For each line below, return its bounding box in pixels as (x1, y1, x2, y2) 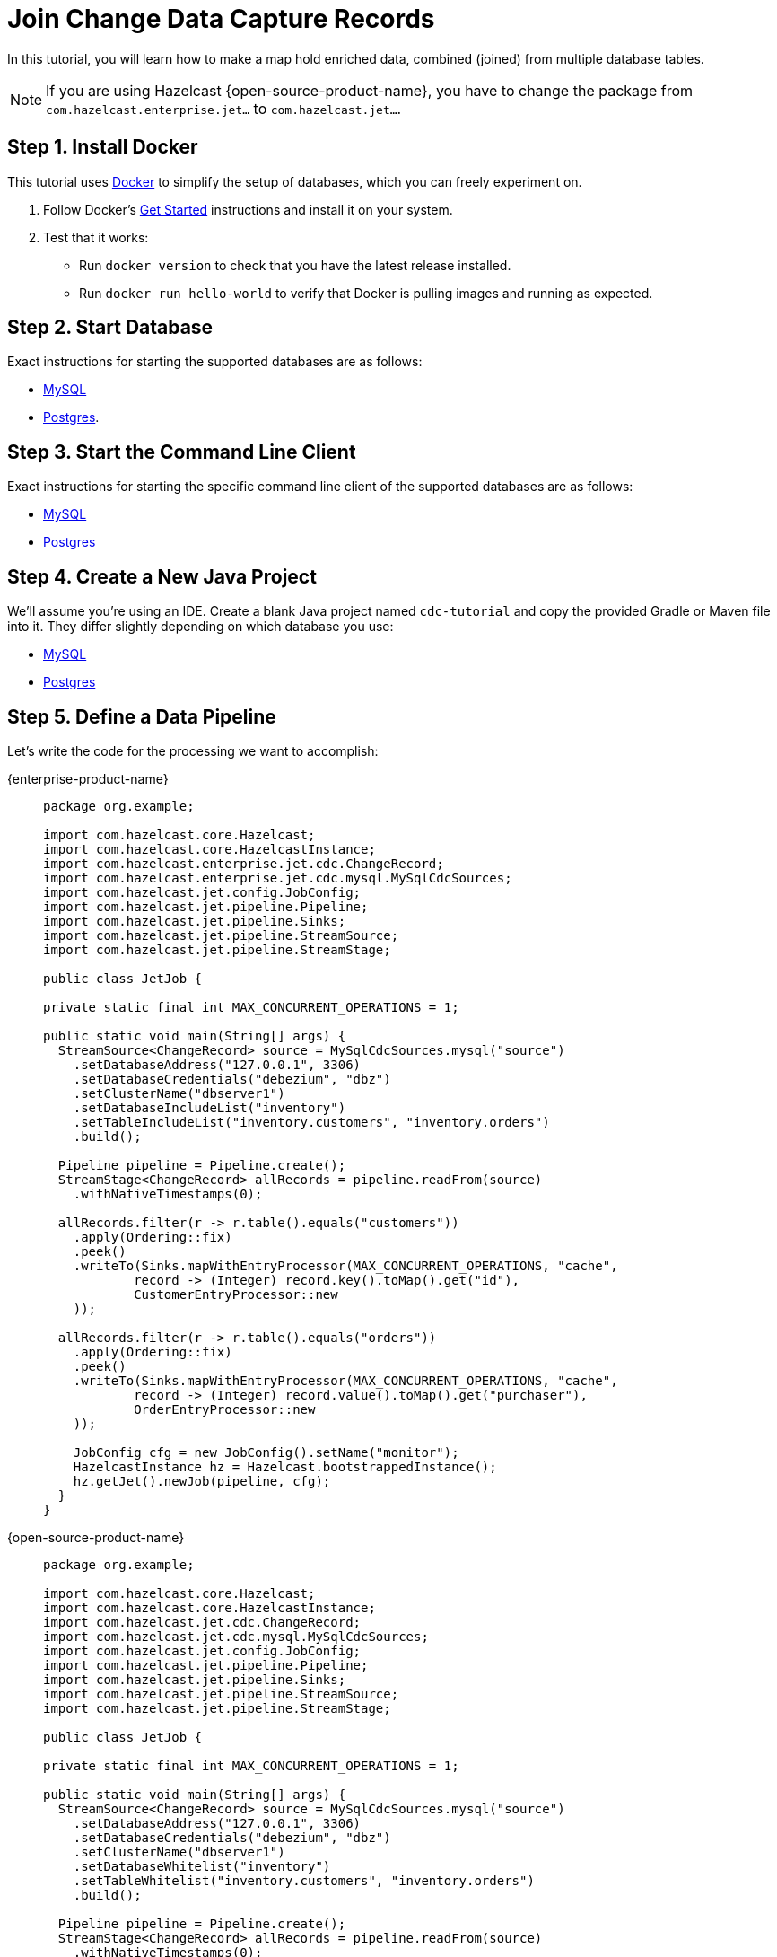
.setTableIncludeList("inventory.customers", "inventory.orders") (73, 1114, 550, 1129)
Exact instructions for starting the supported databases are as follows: (7, 354, 423, 370)
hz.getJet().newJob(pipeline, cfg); (73, 1473, 331, 1488)
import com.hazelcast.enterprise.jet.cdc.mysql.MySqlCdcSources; (43, 870, 512, 885)
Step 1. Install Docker (7, 136, 198, 159)
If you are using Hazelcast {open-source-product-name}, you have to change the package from (46, 81, 693, 100)
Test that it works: (43, 229, 149, 245)
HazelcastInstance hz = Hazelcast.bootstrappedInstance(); (73, 1459, 497, 1474)
